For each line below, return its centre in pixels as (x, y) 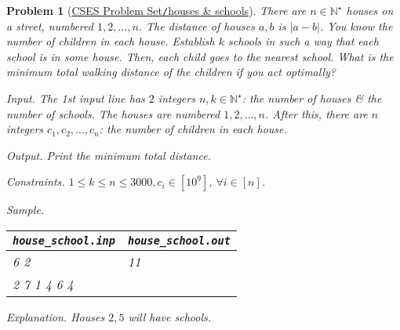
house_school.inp (64, 241)
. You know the (356, 25)
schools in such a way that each (304, 41)
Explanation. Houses (56, 317)
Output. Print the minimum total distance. (109, 155)
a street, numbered (50, 25)
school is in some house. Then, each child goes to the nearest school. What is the (200, 56)
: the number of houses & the (312, 98)
